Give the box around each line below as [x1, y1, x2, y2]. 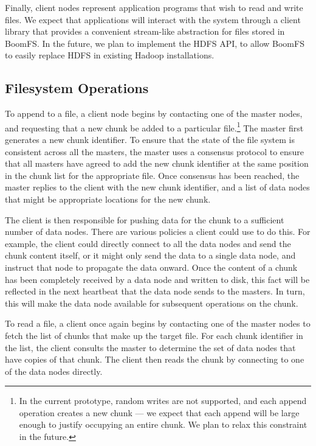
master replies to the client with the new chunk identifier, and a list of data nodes [5, 181, 310, 193]
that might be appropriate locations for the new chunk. [5, 192, 211, 205]
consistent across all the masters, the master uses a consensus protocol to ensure [5, 145, 304, 158]
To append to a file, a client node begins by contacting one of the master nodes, [5, 107, 303, 120]
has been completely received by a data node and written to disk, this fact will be [5, 273, 310, 285]
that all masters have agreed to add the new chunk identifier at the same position [5, 157, 309, 170]
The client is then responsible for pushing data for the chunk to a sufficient [5, 213, 284, 226]
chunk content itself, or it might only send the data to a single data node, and [5, 249, 296, 262]
